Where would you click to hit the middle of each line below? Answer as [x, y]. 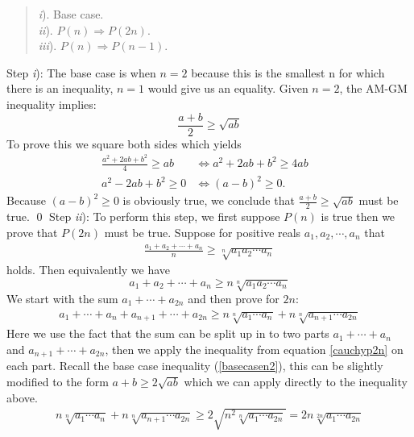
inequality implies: [52, 104]
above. [22, 397]
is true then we [358, 216]
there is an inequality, [60, 88]
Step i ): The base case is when [81, 72]
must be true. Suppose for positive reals [203, 232]
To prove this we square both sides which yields [124, 143]
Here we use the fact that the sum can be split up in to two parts [168, 333]
